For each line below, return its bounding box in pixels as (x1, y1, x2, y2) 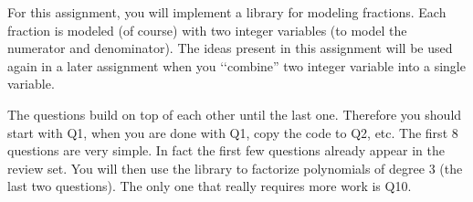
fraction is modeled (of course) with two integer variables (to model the (7, 20, 407, 39)
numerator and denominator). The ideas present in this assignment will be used (7, 38, 453, 58)
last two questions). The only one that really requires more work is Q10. (7, 176, 412, 196)
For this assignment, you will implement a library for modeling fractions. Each (7, 3, 447, 21)
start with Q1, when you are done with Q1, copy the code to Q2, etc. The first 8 (7, 122, 458, 142)
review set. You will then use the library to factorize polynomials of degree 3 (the (7, 158, 463, 177)
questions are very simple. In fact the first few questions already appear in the (7, 141, 445, 160)
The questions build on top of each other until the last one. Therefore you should (7, 104, 462, 123)
